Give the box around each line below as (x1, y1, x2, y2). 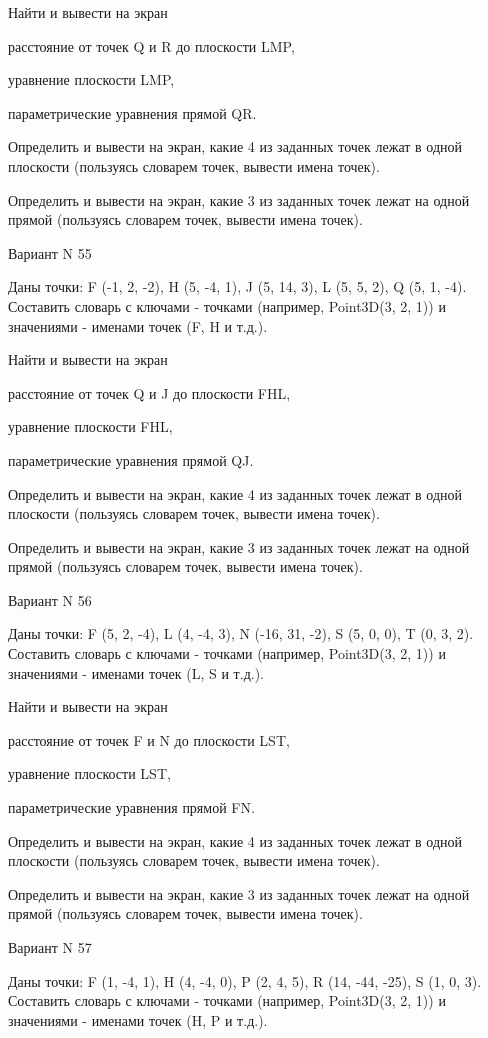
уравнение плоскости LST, (8, 763, 171, 784)
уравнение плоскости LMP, (8, 69, 175, 90)
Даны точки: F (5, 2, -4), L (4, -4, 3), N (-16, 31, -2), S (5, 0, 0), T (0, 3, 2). (8, 623, 474, 644)
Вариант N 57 (8, 937, 92, 957)
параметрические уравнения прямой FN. (8, 797, 255, 818)
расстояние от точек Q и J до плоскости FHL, (8, 382, 291, 403)
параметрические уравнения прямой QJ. (8, 449, 254, 470)
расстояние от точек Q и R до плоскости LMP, (8, 35, 295, 56)
